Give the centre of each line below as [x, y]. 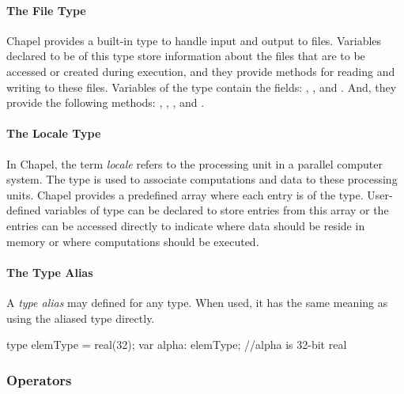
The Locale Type [54, 133]
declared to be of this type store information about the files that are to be [186, 56]
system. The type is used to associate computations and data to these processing [202, 179]
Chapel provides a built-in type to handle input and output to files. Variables [194, 40]
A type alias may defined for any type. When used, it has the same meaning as [197, 302]
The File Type [46, 10]
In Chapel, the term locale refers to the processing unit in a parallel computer [194, 163]
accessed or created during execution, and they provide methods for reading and [201, 71]
